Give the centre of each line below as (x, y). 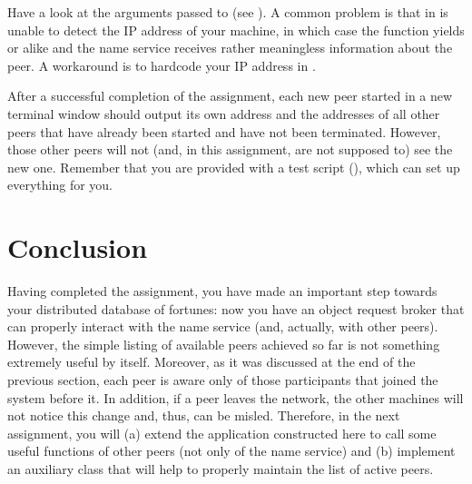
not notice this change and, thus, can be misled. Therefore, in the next (204, 415)
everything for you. (60, 185)
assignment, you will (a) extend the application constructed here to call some (222, 433)
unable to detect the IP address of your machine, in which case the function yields (236, 30)
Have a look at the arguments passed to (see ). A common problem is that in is (228, 12)
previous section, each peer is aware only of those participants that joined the (223, 380)
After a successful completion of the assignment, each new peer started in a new (230, 96)
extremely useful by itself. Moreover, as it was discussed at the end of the (211, 362)
